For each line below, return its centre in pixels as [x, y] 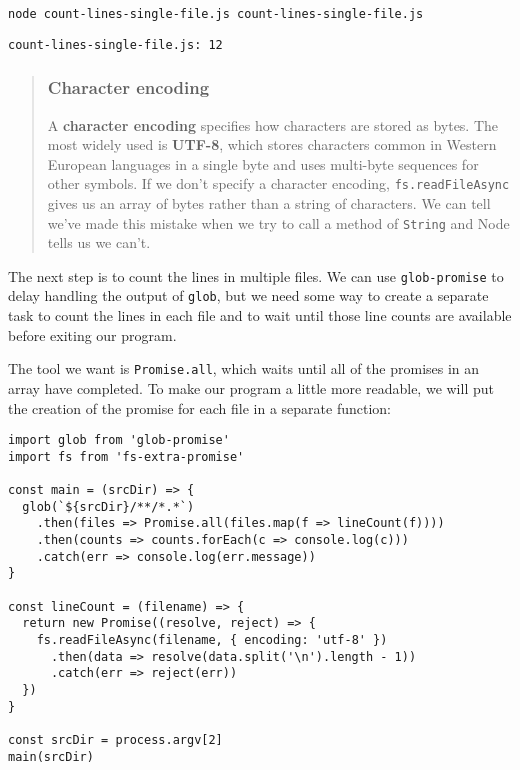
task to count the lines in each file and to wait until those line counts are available [260, 315]
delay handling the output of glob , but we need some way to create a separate [248, 295]
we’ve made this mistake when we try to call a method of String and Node [278, 222]
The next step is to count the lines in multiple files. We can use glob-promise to [256, 275]
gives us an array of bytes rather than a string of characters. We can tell [269, 202]
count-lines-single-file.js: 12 [115, 44]
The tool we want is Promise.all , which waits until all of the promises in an [244, 368]
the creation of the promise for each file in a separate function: [199, 407]
